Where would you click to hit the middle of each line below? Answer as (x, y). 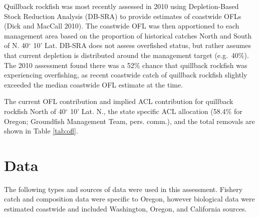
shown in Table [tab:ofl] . (41, 131)
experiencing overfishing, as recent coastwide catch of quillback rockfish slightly (126, 75)
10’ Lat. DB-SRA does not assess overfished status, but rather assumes (142, 45)
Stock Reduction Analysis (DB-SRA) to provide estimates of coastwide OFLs (123, 16)
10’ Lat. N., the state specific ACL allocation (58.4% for (156, 111)
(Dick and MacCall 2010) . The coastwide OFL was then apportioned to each (122, 26)
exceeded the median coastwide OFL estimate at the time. (94, 84)
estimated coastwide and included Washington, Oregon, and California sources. (125, 209)
